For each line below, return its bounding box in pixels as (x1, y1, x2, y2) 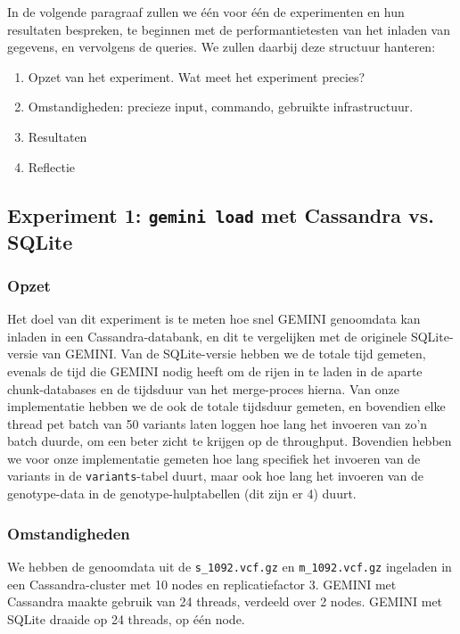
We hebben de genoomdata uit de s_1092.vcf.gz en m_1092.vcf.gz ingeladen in (7, 556, 452, 575)
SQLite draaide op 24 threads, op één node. (7, 609, 245, 628)
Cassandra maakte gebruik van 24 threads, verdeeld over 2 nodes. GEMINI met (7, 592, 443, 611)
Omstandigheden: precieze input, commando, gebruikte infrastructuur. (28, 97, 414, 116)
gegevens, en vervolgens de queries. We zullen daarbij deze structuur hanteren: (7, 37, 436, 56)
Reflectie (28, 157, 76, 176)
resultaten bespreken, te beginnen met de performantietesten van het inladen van (7, 20, 450, 38)
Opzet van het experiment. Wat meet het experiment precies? (28, 67, 366, 86)
